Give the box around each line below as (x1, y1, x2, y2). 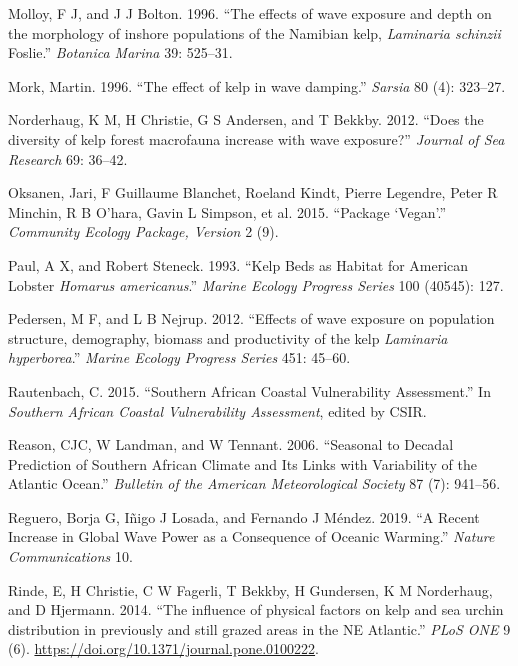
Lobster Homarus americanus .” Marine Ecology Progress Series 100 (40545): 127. (8, 274, 504, 295)
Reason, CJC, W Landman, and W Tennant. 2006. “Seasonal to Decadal (8, 434, 454, 455)
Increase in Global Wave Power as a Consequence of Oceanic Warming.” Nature (8, 526, 495, 547)
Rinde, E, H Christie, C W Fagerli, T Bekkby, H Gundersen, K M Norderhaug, (8, 579, 493, 600)
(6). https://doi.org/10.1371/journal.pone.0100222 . (8, 638, 319, 659)
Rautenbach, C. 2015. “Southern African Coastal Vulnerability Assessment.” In (8, 380, 491, 401)
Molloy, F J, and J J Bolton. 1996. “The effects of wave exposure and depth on (8, 3, 492, 23)
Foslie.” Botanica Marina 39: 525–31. (8, 42, 233, 63)
